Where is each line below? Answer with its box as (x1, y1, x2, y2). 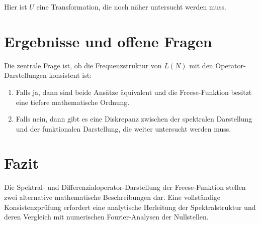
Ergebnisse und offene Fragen (4, 31, 212, 51)
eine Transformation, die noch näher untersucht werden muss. (36, 2, 226, 12)
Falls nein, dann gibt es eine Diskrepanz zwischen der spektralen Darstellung (16, 114, 252, 124)
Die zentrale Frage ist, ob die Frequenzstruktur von (4, 60, 162, 70)
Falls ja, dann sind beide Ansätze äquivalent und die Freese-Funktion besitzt (16, 86, 252, 97)
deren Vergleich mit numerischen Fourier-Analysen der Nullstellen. (4, 211, 209, 222)
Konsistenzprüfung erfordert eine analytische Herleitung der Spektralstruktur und (4, 201, 256, 212)
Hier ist (4, 2, 27, 12)
